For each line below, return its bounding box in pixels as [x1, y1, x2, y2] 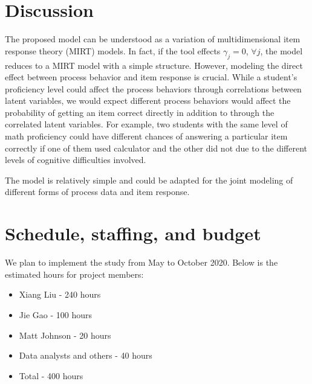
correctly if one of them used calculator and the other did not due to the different [5, 141, 307, 154]
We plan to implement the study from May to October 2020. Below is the [5, 256, 278, 269]
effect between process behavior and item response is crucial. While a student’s [5, 71, 297, 83]
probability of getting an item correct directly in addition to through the [5, 106, 275, 118]
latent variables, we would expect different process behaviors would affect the [5, 94, 291, 107]
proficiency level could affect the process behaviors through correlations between [5, 82, 302, 95]
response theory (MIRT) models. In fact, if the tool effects [5, 44, 221, 57]
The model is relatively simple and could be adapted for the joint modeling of [5, 173, 293, 186]
